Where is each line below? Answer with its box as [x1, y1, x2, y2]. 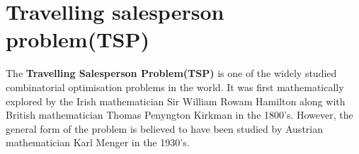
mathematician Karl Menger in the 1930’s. [6, 135, 190, 150]
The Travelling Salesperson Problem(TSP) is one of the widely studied [6, 66, 337, 81]
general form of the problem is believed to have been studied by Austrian [6, 121, 323, 136]
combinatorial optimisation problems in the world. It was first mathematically [6, 79, 344, 94]
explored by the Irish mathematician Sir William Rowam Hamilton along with [6, 93, 346, 108]
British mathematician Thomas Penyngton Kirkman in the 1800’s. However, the [6, 107, 353, 122]
